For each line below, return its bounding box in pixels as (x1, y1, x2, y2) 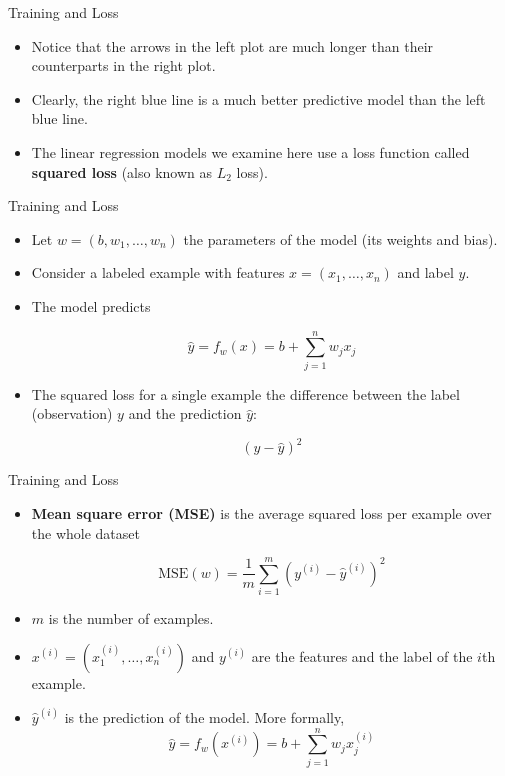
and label (397, 262, 454, 283)
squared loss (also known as (31, 161, 213, 182)
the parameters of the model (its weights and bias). (183, 228, 498, 249)
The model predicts (31, 295, 151, 316)
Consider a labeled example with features (31, 262, 285, 283)
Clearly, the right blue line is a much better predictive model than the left (31, 88, 486, 109)
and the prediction (128, 403, 242, 424)
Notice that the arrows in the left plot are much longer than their (31, 35, 434, 56)
